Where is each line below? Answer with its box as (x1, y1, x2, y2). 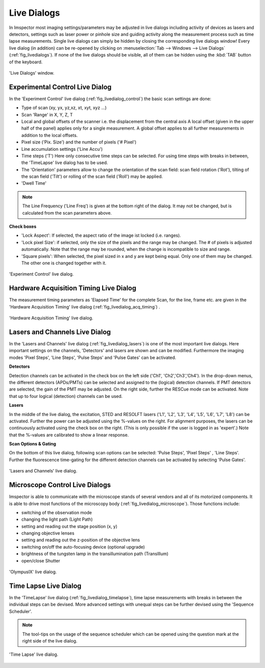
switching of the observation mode (21, 509, 92, 515)
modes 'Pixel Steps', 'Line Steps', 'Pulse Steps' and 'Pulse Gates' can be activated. (9, 354, 177, 361)
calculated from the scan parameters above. (22, 210, 112, 216)
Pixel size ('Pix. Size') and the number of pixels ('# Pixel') (21, 139, 137, 145)
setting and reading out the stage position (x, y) (21, 523, 118, 529)
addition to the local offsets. (21, 132, 78, 138)
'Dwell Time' (21, 180, 47, 186)
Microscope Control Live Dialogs (9, 481, 111, 489)
